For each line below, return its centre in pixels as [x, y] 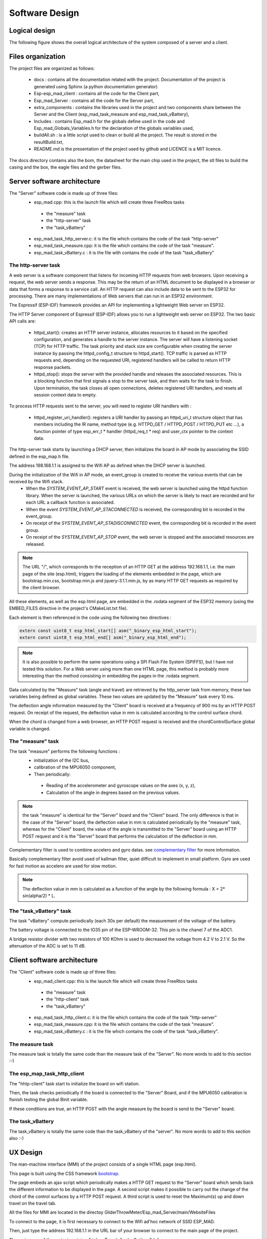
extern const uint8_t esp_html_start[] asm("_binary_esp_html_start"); [108, 630]
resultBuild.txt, [49, 142]
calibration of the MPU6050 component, [75, 767]
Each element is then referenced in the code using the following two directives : [90, 618]
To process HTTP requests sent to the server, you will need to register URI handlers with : [100, 406]
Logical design [32, 30]
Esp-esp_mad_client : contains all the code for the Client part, [97, 94]
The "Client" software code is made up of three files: [63, 972]
